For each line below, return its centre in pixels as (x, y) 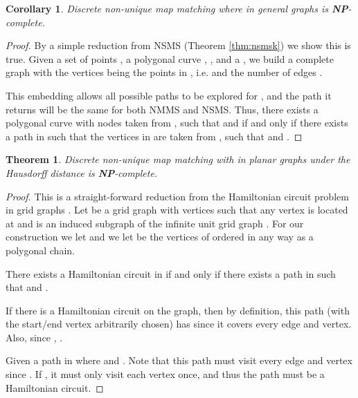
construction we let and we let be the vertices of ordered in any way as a (160, 237)
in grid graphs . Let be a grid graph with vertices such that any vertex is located (177, 210)
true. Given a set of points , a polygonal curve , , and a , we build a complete (170, 58)
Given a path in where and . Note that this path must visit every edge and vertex (179, 360)
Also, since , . (34, 337)
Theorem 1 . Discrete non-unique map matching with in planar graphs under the (178, 159)
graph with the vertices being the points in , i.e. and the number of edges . (164, 72)
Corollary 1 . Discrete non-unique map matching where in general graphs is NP (177, 8)
